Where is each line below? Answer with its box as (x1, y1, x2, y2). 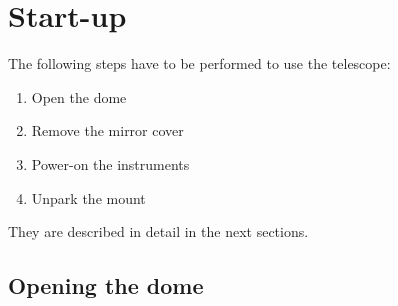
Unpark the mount (31, 187, 146, 208)
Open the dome (31, 86, 127, 107)
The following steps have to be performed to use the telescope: (8, 53, 391, 74)
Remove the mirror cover (31, 120, 184, 141)
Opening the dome (8, 270, 204, 301)
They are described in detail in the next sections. (8, 221, 309, 242)
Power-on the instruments (31, 153, 190, 174)
